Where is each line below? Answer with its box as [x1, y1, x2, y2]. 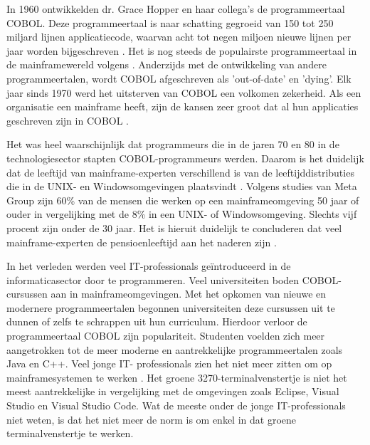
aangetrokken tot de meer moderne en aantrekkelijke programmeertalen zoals [6, 342, 343, 357]
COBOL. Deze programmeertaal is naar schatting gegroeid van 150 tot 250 [6, 15, 334, 30]
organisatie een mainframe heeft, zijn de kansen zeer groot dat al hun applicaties [6, 99, 359, 114]
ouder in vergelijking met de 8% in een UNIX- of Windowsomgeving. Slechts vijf [6, 206, 357, 221]
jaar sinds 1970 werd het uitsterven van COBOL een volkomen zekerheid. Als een [6, 85, 361, 100]
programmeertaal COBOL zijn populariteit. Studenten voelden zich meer [6, 328, 325, 343]
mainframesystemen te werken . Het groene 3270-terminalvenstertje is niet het [6, 370, 347, 384]
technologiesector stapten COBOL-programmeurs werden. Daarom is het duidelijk [6, 150, 364, 165]
